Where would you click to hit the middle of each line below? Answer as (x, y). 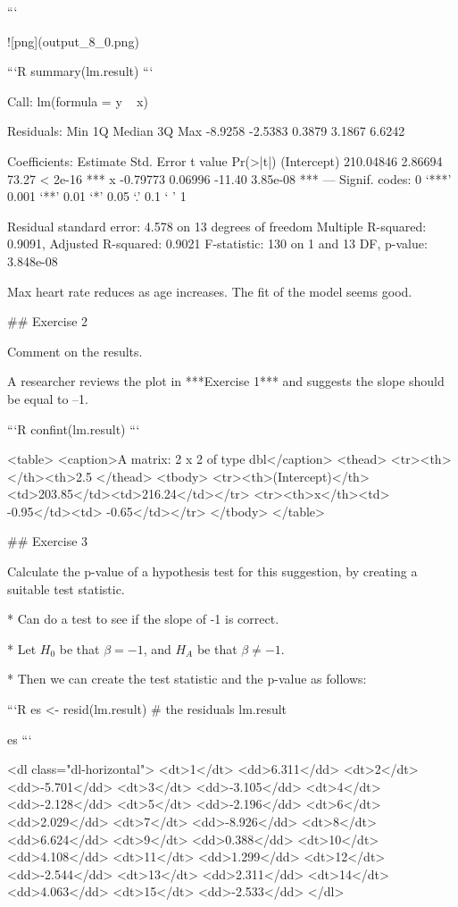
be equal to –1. (48, 398)
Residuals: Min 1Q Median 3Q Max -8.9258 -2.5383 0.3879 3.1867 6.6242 (206, 131)
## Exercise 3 (48, 541)
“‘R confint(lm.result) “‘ (74, 428)
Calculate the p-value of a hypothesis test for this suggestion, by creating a (212, 571)
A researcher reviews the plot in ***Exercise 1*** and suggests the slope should (226, 381)
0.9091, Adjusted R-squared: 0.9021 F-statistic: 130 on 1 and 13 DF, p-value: (217, 244)
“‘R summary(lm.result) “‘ (80, 71)
